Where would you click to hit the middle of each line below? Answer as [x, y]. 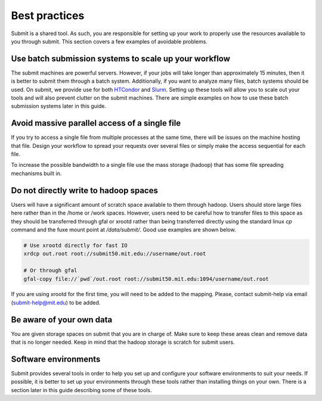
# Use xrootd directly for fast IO [75, 245]
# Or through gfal [50, 271]
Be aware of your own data [62, 320]
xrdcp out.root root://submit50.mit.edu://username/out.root [115, 254]
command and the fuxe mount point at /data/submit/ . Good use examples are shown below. [123, 229]
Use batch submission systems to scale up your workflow [121, 59]
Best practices [48, 15]
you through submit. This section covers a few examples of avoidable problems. [109, 41]
